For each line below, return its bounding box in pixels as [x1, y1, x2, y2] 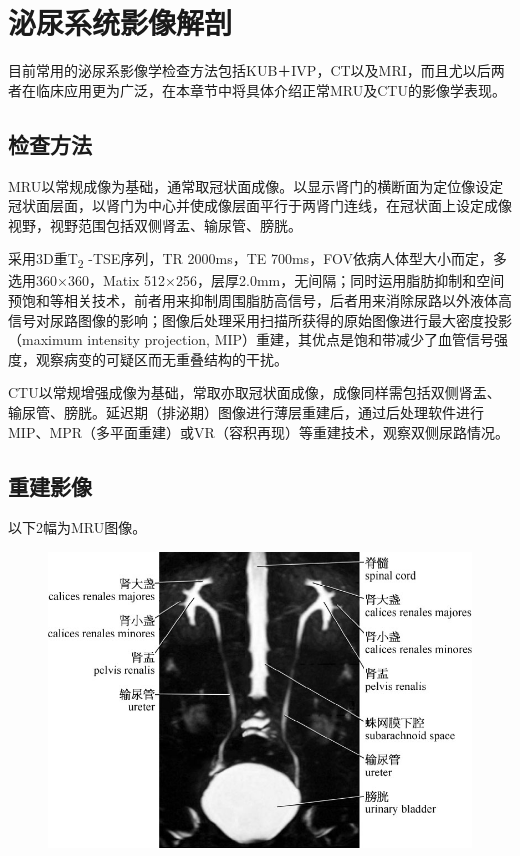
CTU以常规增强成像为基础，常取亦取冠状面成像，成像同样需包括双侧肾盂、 [8, 382, 501, 403]
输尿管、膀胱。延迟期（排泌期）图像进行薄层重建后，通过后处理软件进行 [8, 401, 484, 422]
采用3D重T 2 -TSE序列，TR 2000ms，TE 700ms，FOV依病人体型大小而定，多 [8, 248, 507, 272]
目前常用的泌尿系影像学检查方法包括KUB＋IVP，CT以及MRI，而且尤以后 [8, 60, 491, 81]
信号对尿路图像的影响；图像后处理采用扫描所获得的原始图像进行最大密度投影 [8, 309, 512, 330]
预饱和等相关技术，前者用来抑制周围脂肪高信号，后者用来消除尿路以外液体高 [8, 290, 512, 311]
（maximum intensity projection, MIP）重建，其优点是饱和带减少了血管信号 [8, 329, 495, 350]
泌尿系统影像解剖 [8, 2, 233, 43]
